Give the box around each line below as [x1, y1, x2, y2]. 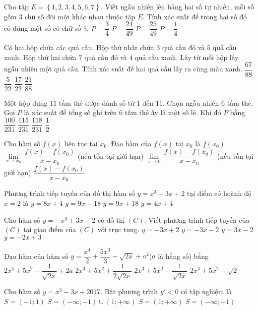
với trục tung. [97, 224, 139, 235]
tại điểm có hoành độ [187, 188, 252, 198]
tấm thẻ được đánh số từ [59, 97, 135, 108]
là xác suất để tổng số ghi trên [24, 107, 117, 118]
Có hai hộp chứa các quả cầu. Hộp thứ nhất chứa [4, 42, 154, 53]
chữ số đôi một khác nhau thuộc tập [24, 11, 135, 21]
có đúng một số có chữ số [4, 23, 81, 33]
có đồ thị [97, 214, 125, 225]
